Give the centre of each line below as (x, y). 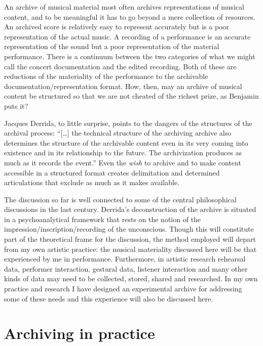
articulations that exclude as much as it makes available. (92, 182)
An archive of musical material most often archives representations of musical (124, 7)
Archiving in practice (80, 333)
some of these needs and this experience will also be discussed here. (109, 298)
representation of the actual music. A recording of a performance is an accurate (127, 36)
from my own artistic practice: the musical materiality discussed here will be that (130, 249)
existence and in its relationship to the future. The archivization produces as (123, 153)
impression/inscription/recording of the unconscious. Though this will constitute (129, 229)
